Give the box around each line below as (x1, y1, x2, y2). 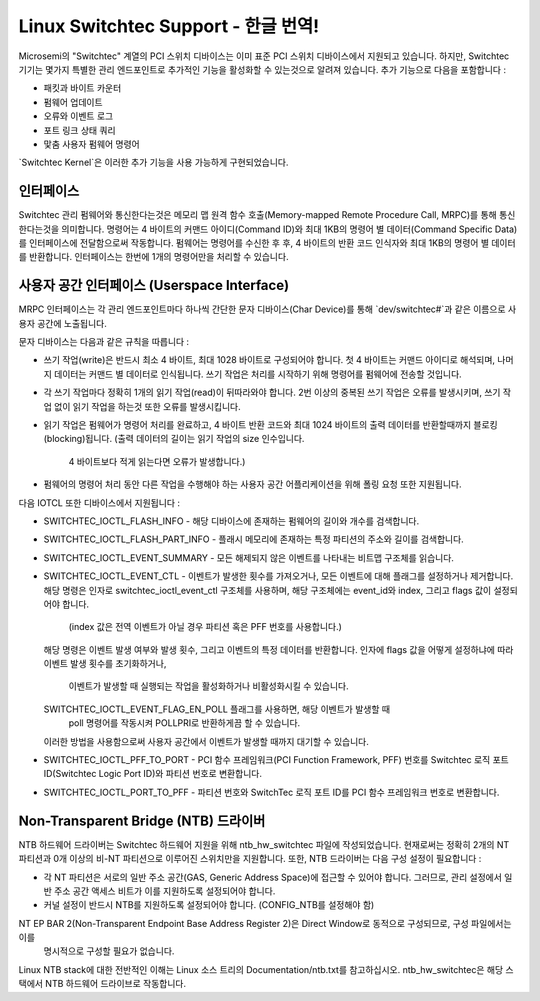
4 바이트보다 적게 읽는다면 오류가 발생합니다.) (68, 455, 246, 467)
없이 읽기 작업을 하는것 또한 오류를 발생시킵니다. (53, 400, 241, 412)
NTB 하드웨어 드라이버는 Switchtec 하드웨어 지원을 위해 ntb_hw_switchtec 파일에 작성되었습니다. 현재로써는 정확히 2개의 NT (18, 838, 510, 850)
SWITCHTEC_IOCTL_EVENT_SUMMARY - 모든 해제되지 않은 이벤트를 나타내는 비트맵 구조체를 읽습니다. (43, 551, 455, 564)
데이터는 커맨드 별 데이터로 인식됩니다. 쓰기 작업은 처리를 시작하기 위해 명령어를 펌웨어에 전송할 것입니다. (53, 368, 462, 380)
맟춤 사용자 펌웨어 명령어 (43, 138, 140, 150)
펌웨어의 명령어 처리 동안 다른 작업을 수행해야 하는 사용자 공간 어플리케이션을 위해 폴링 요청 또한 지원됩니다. (43, 478, 462, 490)
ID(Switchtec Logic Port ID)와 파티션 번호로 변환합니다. (43, 768, 262, 780)
